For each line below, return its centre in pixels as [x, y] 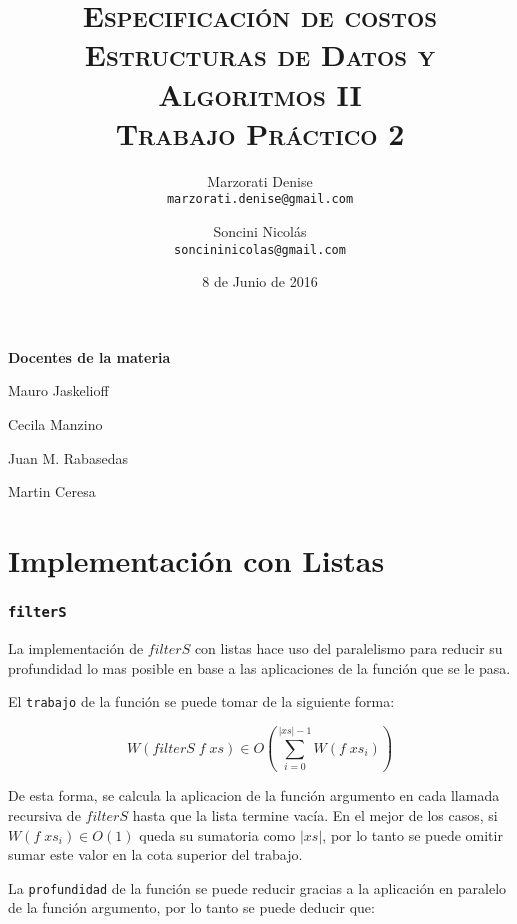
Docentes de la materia [89, 356]
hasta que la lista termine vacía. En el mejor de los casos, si [315, 815]
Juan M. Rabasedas [68, 457]
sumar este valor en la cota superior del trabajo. [155, 854]
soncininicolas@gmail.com [260, 249]
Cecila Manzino [55, 423]
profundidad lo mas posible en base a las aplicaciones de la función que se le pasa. [259, 667]
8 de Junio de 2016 [260, 281]
